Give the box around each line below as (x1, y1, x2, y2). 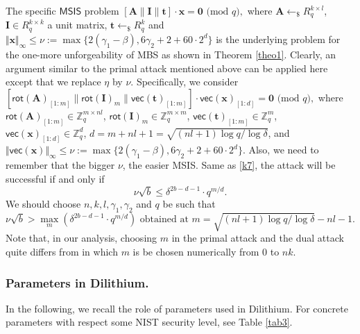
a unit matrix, (47, 17, 108, 32)
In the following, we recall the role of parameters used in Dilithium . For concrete (6, 301, 348, 315)
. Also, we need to (242, 142, 319, 157)
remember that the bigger (6, 158, 115, 172)
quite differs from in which (6, 244, 118, 259)
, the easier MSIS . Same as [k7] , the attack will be (122, 158, 336, 172)
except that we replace (6, 74, 101, 89)
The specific (6, 3, 56, 17)
